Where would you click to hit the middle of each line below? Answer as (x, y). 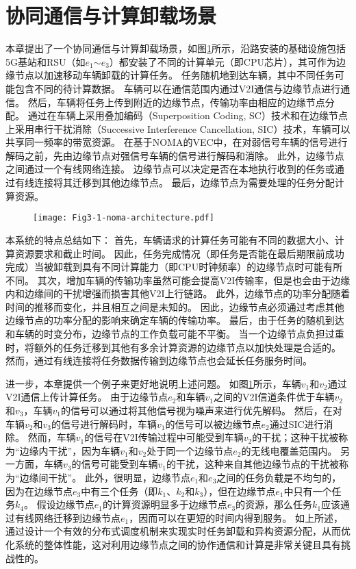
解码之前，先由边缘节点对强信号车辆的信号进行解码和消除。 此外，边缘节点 (175, 155)
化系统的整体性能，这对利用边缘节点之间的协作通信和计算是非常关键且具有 (173, 544)
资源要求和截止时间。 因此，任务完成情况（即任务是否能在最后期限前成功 (179, 253)
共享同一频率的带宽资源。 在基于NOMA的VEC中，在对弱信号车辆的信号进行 (177, 142)
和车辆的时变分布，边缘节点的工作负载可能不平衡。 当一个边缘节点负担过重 (175, 334)
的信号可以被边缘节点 (213, 423)
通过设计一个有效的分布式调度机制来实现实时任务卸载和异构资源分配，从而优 (178, 531)
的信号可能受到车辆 (115, 464)
